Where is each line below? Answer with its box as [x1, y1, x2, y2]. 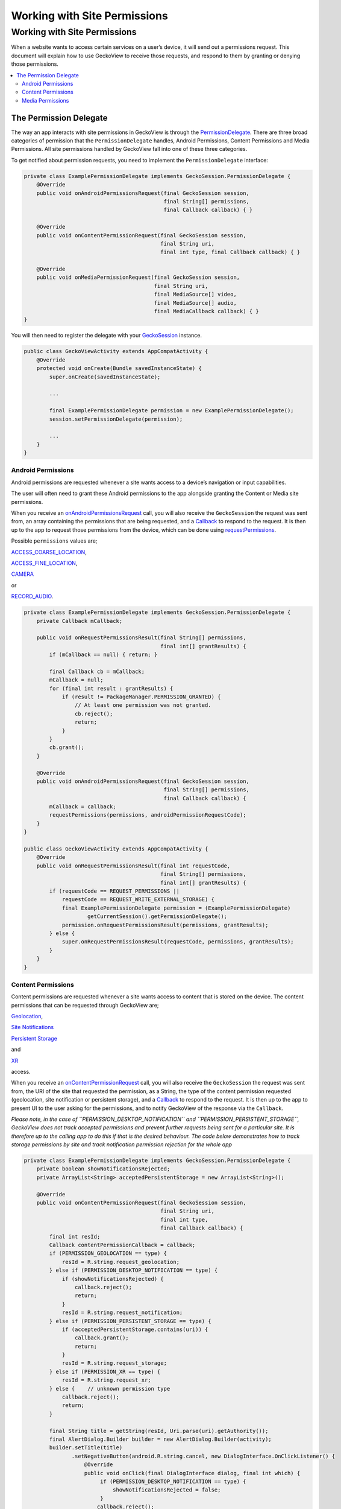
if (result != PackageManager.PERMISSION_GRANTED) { [61, 694, 221, 700]
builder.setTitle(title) [49, 1444, 123, 1451]
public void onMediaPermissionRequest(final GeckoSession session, [36, 274, 240, 281]
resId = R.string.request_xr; [61, 1377, 151, 1383]
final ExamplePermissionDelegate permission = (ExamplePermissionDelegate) [61, 904, 291, 911]
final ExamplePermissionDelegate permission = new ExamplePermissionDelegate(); [49, 407, 295, 414]
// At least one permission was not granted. [74, 702, 211, 709]
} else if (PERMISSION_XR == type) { [49, 1368, 161, 1375]
